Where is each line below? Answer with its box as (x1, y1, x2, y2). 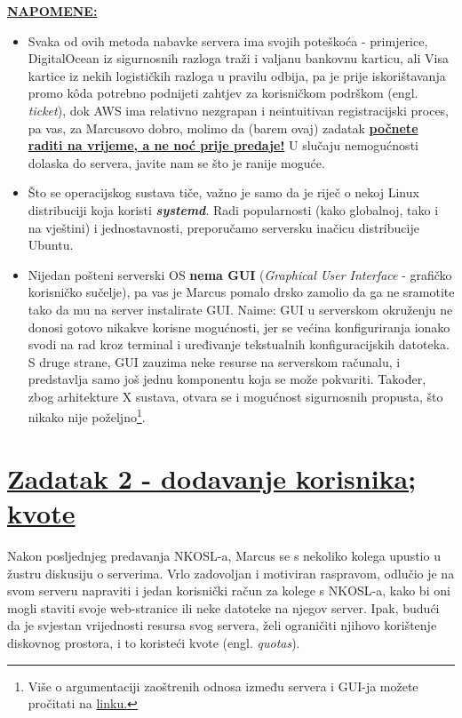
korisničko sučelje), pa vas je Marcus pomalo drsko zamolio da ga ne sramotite (28, 283, 455, 301)
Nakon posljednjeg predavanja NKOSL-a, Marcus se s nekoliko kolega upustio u (7, 546, 441, 565)
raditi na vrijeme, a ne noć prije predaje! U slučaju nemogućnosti (28, 136, 418, 155)
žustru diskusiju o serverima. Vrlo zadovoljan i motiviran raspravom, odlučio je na (7, 563, 455, 582)
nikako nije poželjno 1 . (28, 405, 146, 427)
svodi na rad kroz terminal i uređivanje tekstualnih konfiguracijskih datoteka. (28, 335, 450, 354)
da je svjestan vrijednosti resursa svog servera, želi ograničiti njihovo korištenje (7, 616, 437, 634)
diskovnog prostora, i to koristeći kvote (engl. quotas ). (7, 634, 300, 651)
